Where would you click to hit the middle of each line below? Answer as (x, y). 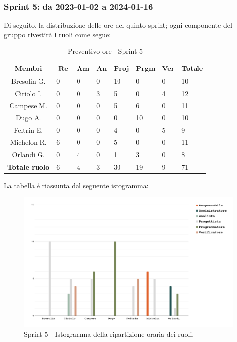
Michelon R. (28, 142)
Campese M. (28, 105)
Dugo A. (28, 118)
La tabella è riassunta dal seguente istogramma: (76, 185)
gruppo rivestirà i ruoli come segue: (58, 34)
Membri (28, 68)
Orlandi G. (28, 154)
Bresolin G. (29, 81)
